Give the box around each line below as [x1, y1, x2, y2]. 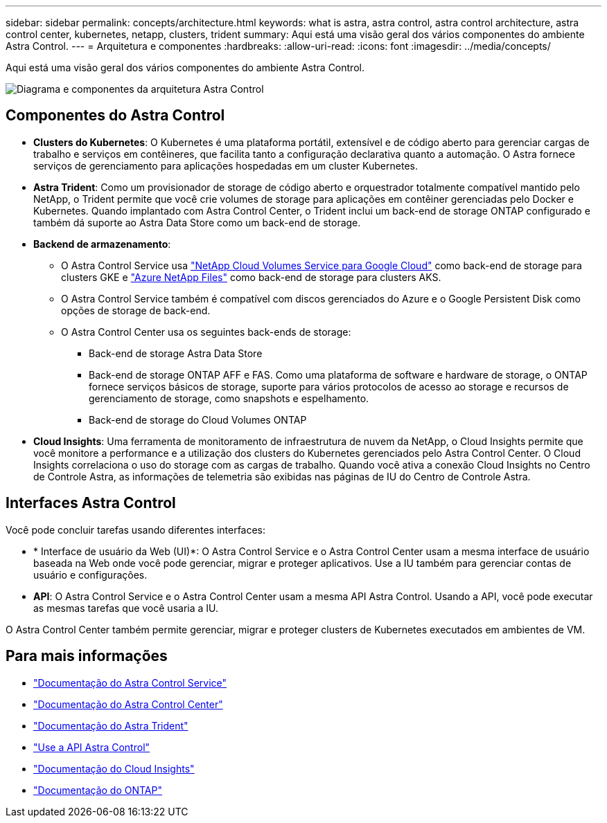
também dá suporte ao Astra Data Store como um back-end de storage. [33, 216, 361, 228]
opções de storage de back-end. [61, 304, 211, 316]
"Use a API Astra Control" [33, 741, 150, 753]
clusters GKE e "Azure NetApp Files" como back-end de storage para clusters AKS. [61, 271, 441, 283]
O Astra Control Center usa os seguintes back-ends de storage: [61, 325, 351, 338]
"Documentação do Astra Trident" [33, 719, 188, 732]
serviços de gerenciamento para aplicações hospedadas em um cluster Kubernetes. [33, 159, 418, 172]
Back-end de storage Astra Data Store [89, 347, 263, 359]
